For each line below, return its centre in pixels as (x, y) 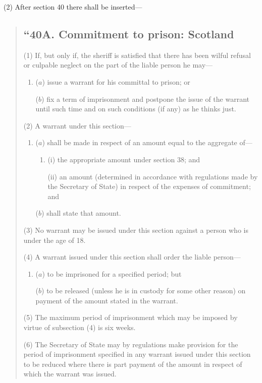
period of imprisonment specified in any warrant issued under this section (137, 354)
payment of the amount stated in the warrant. (107, 300)
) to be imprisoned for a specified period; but (112, 273)
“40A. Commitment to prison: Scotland (129, 34)
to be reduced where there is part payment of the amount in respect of (133, 364)
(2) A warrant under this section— (77, 125)
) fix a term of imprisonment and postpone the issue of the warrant (145, 99)
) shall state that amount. (81, 213)
